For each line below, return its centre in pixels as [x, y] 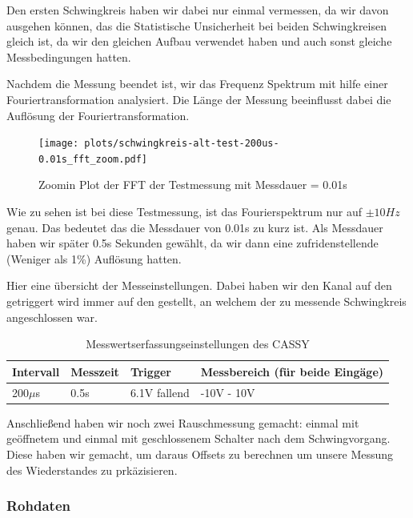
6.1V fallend [160, 392]
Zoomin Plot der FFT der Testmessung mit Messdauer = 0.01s [193, 185]
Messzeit [95, 371]
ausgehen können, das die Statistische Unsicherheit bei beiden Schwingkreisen [196, 25]
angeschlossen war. [52, 317]
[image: [59, 144]
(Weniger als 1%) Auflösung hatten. [94, 258]
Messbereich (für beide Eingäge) [292, 371]
